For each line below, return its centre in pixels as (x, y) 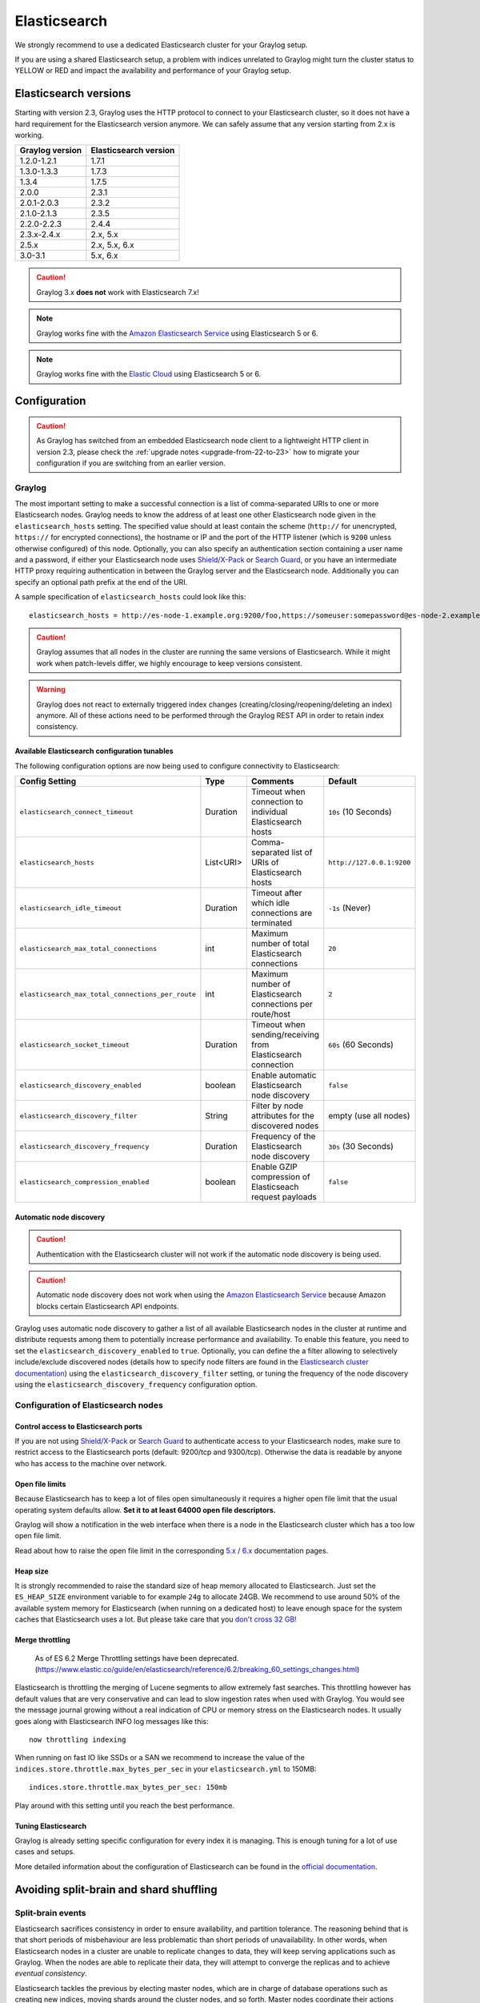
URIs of (265, 863)
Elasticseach (275, 1187)
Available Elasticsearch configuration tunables (94, 751)
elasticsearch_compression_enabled (84, 1182)
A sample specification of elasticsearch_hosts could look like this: (130, 597)
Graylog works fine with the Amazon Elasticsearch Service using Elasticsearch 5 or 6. (177, 333)
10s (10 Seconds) (360, 812)
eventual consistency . (51, 1973)
